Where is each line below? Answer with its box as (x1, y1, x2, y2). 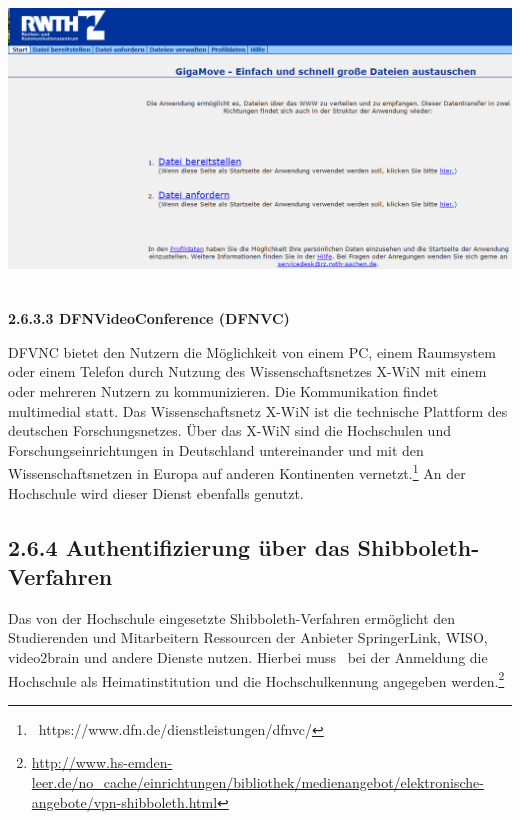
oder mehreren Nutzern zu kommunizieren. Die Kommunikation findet (8, 380, 439, 401)
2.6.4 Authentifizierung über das (8, 531, 350, 562)
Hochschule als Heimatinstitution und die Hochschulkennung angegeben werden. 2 (8, 667, 505, 691)
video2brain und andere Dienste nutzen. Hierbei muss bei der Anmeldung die (8, 646, 488, 667)
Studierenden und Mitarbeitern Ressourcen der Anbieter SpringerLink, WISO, (8, 627, 488, 648)
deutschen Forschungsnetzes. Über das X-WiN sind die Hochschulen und (8, 420, 451, 441)
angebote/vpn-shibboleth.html (31, 791, 218, 812)
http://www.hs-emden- (31, 752, 173, 773)
